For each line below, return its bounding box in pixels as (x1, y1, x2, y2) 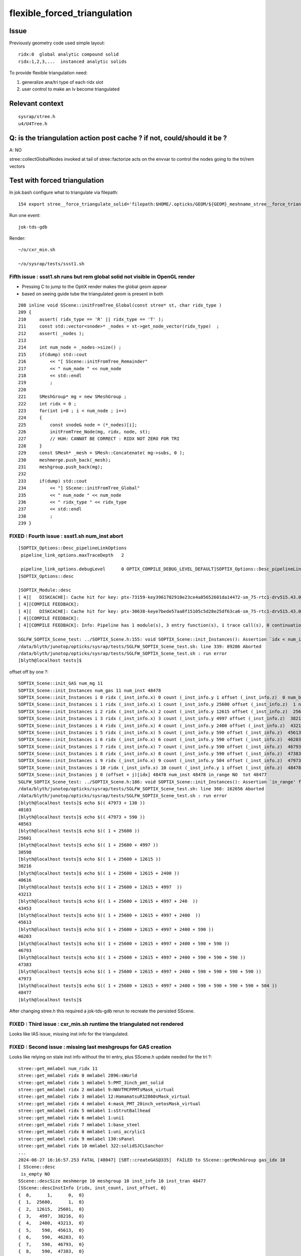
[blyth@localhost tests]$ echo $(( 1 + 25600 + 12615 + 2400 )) (18, 870, 180, 876)
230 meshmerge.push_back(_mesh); (18, 457, 111, 463)
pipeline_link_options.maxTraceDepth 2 (21, 552, 124, 558)
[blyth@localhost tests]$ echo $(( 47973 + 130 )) (18, 800, 145, 806)
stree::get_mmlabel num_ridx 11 (18, 1066, 98, 1071)
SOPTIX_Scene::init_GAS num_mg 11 (18, 681, 103, 686)
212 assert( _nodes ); (18, 331, 85, 336)
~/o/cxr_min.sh (18, 247, 56, 253)
